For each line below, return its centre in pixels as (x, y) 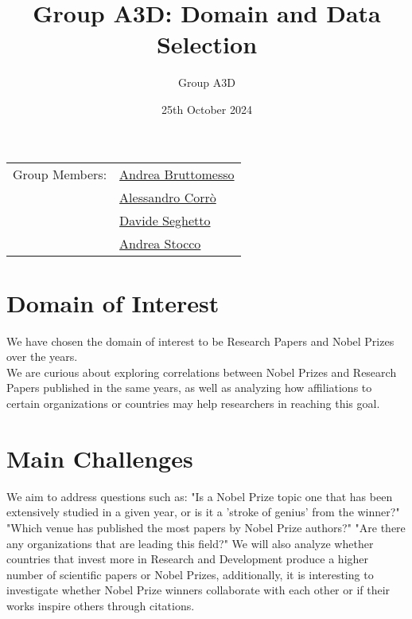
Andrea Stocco (160, 243)
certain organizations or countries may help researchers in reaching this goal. (193, 403)
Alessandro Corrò (168, 197)
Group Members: (60, 174)
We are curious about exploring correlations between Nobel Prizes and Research (202, 372)
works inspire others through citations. (101, 605)
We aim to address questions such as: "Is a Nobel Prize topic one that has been (200, 496)
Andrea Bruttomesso (177, 174)
